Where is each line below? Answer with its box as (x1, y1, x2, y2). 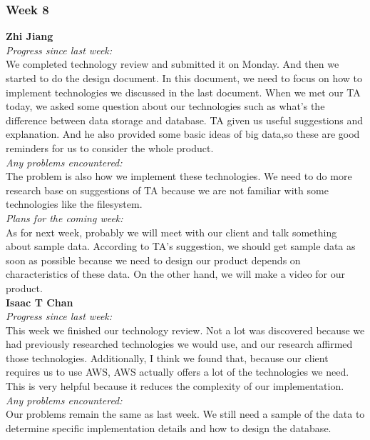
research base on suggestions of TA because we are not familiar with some (6, 182, 329, 197)
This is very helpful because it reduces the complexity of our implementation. (6, 379, 344, 394)
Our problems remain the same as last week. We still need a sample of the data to (6, 406, 365, 421)
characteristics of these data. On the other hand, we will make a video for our (6, 266, 346, 281)
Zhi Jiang (6, 29, 53, 44)
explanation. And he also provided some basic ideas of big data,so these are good (6, 126, 360, 141)
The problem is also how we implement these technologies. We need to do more (6, 169, 352, 184)
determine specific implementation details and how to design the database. (6, 420, 332, 435)
